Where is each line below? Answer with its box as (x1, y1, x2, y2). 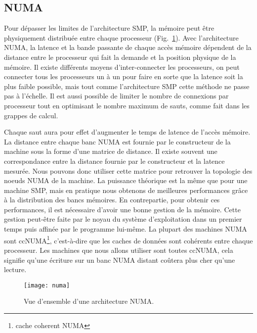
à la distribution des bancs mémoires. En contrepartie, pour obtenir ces (4, 194, 220, 205)
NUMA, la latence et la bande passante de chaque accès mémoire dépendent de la (4, 42, 252, 52)
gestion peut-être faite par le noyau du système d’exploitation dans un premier (4, 214, 242, 224)
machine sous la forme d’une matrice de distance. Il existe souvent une (4, 146, 217, 156)
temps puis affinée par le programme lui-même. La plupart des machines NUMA (4, 224, 247, 234)
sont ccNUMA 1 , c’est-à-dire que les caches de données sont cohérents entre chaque (4, 234, 253, 245)
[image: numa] (24, 282, 70, 289)
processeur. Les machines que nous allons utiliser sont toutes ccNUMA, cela (4, 244, 233, 255)
